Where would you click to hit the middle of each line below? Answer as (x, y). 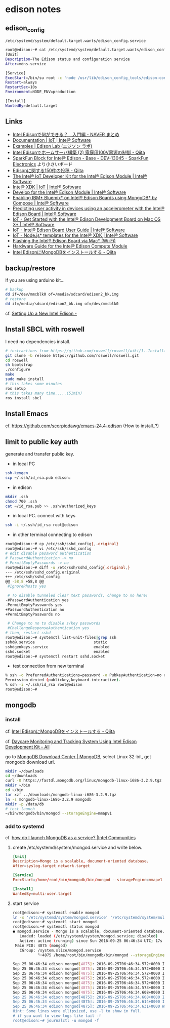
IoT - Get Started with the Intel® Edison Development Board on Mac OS (87, 219)
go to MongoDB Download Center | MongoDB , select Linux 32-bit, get (78, 756)
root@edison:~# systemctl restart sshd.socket (55, 656)
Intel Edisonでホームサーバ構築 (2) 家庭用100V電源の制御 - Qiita (79, 152)
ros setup (16, 388)
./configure (18, 370)
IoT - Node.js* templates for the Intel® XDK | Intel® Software (75, 235)
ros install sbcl (24, 398)
